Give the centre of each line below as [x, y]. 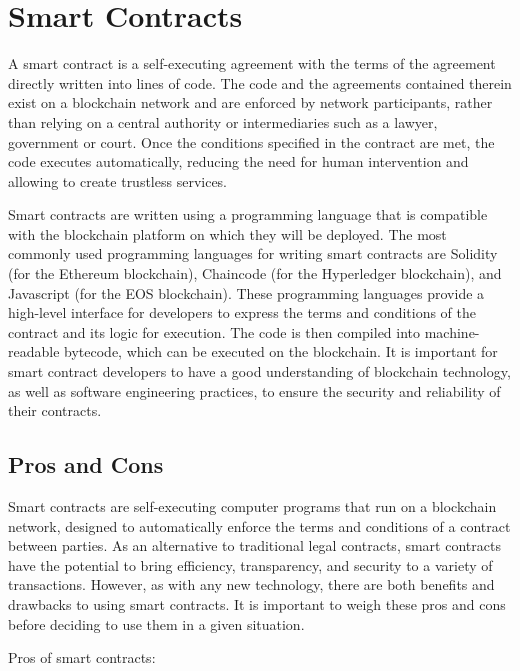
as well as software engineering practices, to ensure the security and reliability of [254, 390]
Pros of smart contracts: [82, 657]
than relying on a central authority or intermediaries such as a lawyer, [223, 121]
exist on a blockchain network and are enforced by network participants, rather [250, 102]
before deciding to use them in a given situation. [156, 623]
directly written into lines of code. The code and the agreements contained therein [260, 82]
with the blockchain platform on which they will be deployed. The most [227, 233]
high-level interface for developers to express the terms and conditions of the [242, 312]
